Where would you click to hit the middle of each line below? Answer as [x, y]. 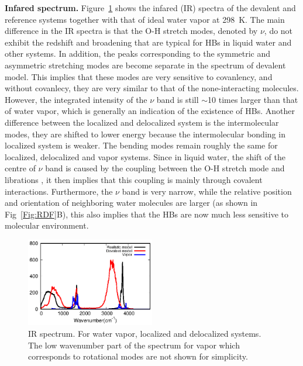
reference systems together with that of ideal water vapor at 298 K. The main [145, 19]
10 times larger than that [253, 99]
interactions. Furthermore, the [59, 191]
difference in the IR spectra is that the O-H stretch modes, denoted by [131, 31]
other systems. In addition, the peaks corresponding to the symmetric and [138, 53]
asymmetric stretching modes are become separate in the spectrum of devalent [145, 65]
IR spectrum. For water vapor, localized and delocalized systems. [145, 334]
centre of [20, 168]
